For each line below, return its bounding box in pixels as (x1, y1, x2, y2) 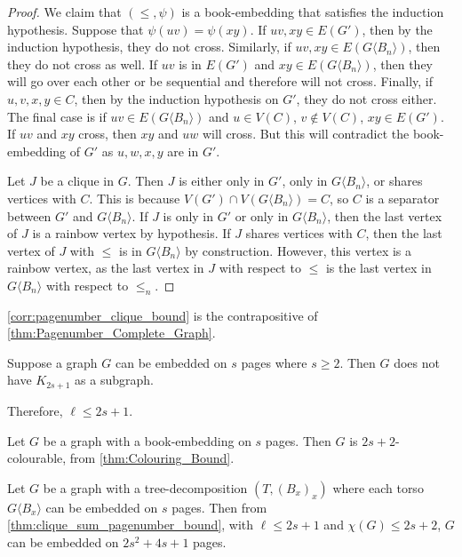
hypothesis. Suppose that (7, 20, 144, 38)
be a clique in (40, 171, 114, 190)
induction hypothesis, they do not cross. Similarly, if (7, 37, 291, 56)
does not (394, 353, 440, 371)
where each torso (332, 478, 424, 497)
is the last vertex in (325, 259, 432, 277)
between (7, 206, 52, 225)
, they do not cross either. (296, 89, 437, 107)
